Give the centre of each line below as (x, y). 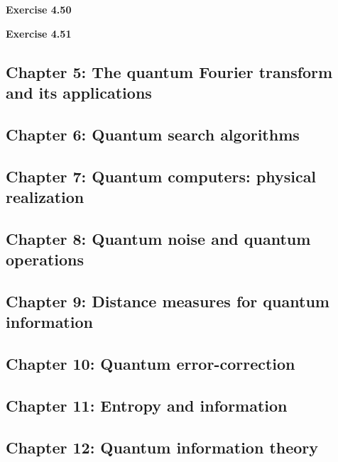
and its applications (79, 92)
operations (45, 259)
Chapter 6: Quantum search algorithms (153, 134)
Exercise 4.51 (39, 33)
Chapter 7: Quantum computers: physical (161, 176)
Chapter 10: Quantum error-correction (151, 364)
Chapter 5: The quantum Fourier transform (169, 71)
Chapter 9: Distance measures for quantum (168, 301)
